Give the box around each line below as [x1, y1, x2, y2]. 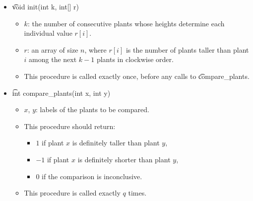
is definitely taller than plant [72, 137, 160, 148]
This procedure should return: [24, 121, 116, 131]
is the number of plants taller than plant [126, 44, 249, 55]
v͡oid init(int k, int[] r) [12, 1, 79, 11]
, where [84, 44, 107, 55]
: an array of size [27, 44, 78, 55]
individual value [24, 28, 72, 38]
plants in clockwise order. [96, 54, 174, 65]
